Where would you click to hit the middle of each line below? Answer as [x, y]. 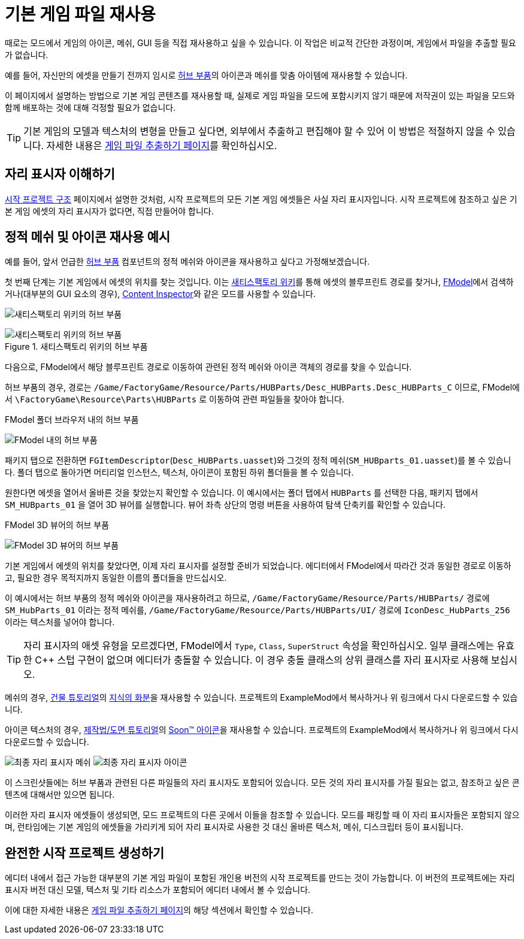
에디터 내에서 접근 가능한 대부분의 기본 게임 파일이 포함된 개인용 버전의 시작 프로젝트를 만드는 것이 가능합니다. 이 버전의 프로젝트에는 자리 [260, 878]
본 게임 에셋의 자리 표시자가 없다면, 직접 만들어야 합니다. [109, 211]
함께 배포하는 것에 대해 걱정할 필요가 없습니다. [90, 107]
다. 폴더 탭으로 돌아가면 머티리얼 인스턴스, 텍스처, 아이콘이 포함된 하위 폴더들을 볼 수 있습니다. [179, 472]
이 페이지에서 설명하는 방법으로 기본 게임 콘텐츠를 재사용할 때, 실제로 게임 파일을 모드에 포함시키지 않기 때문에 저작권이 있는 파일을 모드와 [260, 95]
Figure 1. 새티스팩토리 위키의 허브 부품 [76, 347]
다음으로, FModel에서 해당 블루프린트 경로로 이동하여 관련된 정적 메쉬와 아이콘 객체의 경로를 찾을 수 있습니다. [208, 367]
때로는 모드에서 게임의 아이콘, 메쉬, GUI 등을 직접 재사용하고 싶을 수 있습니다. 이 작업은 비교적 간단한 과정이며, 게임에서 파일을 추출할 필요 [261, 43]
